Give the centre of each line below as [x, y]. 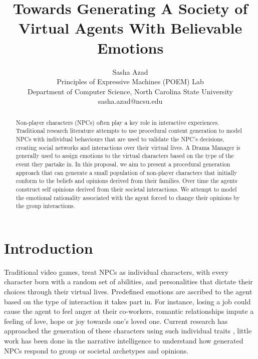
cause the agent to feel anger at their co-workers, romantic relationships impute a [129, 311]
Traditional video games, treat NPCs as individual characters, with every [116, 272]
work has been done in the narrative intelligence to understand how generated [124, 340]
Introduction [49, 247]
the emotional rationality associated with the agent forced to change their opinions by [128, 197]
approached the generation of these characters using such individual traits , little [128, 331]
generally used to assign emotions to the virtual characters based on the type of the [125, 156]
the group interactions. [45, 206]
